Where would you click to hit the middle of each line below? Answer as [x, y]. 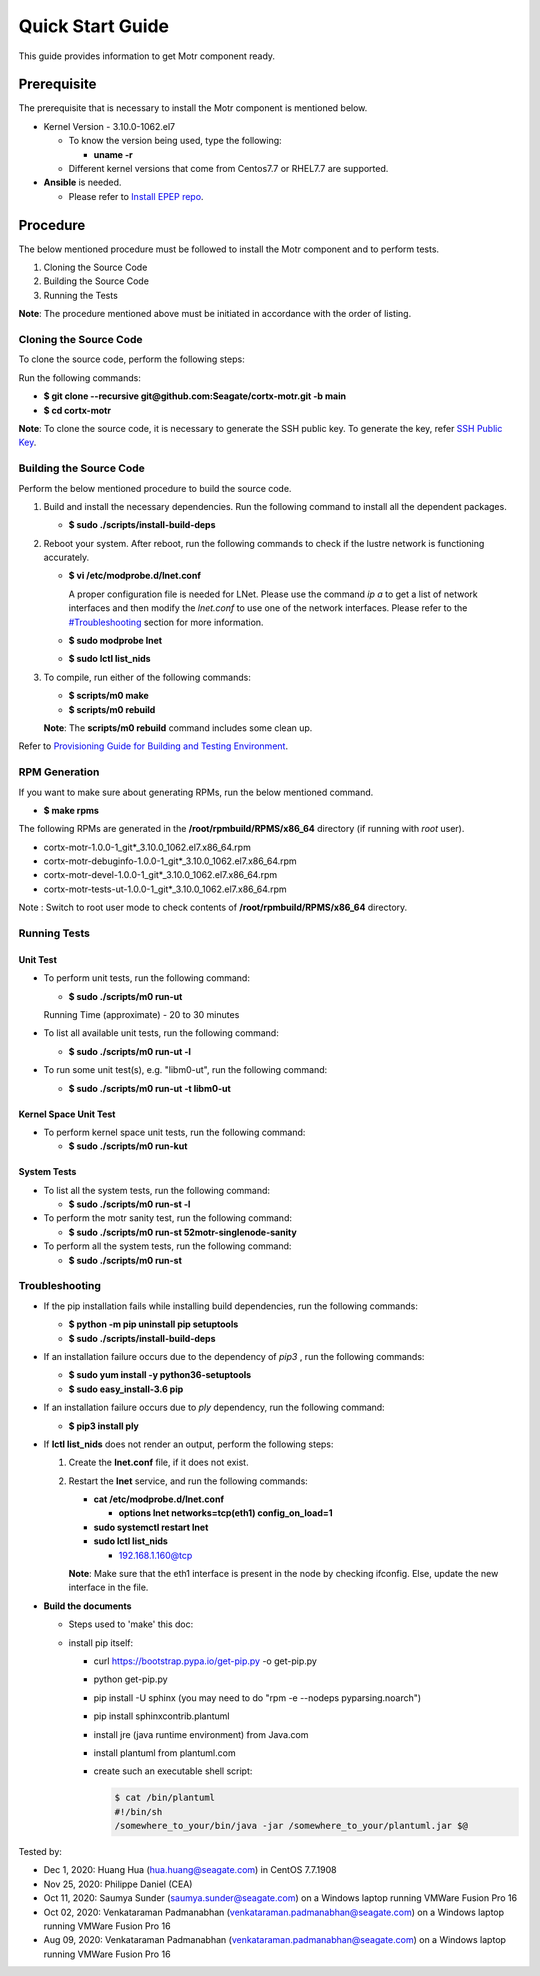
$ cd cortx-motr [77, 410]
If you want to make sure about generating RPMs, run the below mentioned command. [196, 792]
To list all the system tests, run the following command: [156, 1190]
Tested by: [40, 1852]
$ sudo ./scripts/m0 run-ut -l [130, 1051]
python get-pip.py [131, 1679]
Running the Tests [81, 295]
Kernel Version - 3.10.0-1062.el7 [109, 126]
